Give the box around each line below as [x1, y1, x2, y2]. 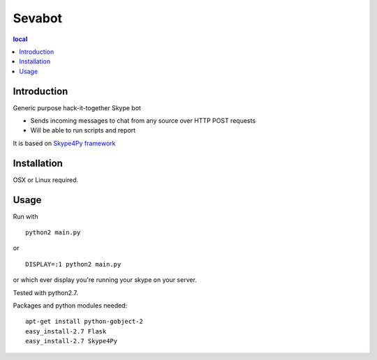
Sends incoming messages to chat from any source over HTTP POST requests [30, 117, 256, 125]
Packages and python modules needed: [13, 301, 128, 310]
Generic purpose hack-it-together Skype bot [13, 103, 141, 112]
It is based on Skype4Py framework [13, 139, 116, 147]
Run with [13, 212, 38, 220]
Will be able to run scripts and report [30, 126, 136, 135]
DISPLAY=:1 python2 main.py [25, 260, 121, 268]
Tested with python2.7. [13, 288, 78, 297]
